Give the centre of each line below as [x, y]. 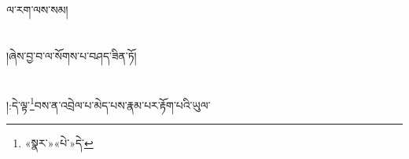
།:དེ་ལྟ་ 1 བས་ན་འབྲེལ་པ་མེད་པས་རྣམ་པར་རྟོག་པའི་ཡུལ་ [109, 103]
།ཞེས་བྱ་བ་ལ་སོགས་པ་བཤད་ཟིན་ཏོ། [72, 55]
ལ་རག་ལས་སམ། [37, 9]
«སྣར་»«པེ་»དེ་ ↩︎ [59, 142]
